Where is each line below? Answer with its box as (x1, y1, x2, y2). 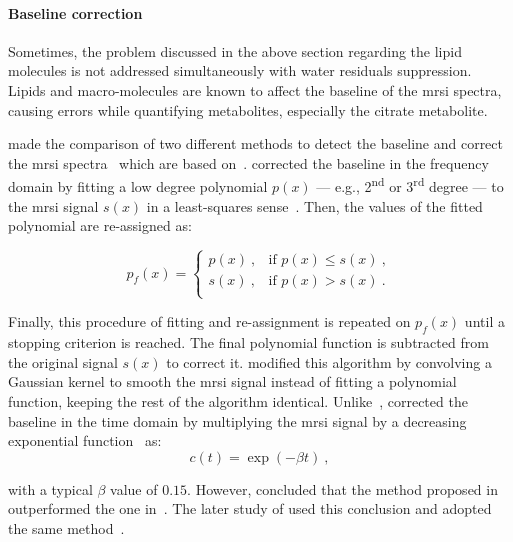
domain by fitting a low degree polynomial (8, 176, 268, 197)
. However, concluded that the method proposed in (187, 478, 498, 499)
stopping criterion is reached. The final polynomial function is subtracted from (8, 332, 489, 353)
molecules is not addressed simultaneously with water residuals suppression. (8, 60, 472, 81)
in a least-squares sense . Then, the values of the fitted (146, 195, 483, 216)
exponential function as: (8, 430, 162, 451)
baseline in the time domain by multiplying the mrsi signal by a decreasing (8, 410, 467, 431)
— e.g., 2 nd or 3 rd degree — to (316, 173, 504, 197)
